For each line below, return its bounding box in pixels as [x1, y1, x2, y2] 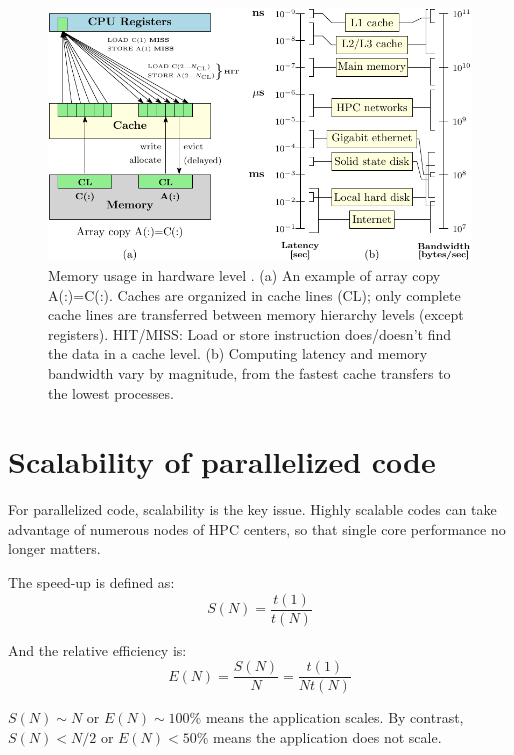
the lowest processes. [48, 382, 174, 403]
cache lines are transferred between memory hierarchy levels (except [48, 304, 464, 325]
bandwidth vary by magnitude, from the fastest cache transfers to [48, 362, 451, 383]
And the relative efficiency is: [8, 639, 187, 660]
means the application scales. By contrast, [205, 707, 464, 728]
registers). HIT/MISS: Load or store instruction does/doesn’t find [48, 323, 451, 344]
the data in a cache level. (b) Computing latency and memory [48, 343, 428, 364]
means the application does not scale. [213, 726, 442, 747]
